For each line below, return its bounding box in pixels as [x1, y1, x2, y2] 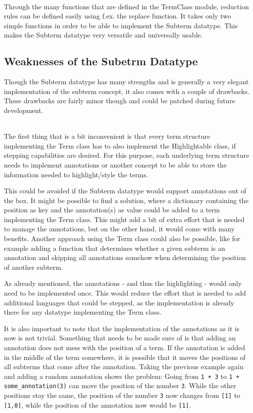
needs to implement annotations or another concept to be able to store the [4, 159, 227, 169]
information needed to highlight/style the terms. [4, 169, 148, 179]
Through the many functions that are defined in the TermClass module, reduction [4, 1, 249, 11]
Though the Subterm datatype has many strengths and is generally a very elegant [4, 76, 249, 87]
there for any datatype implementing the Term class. [4, 307, 162, 317]
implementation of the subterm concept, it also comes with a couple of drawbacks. [4, 86, 250, 96]
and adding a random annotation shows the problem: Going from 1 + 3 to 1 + [4, 371, 240, 381]
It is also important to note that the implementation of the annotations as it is [4, 323, 240, 333]
